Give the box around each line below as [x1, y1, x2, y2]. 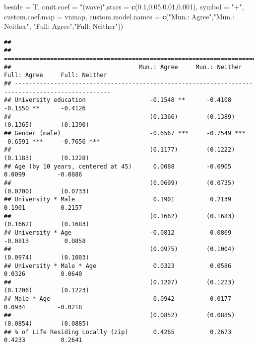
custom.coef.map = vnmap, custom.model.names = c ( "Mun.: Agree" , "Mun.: [4, 11, 234, 21]
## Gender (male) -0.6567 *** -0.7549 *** [4, 130, 246, 137]
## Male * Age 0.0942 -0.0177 [4, 295, 232, 303]
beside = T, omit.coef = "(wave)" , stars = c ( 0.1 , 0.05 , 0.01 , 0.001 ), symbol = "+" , [4, 1, 244, 11]
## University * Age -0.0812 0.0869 [4, 229, 232, 236]
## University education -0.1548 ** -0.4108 [4, 96, 232, 104]
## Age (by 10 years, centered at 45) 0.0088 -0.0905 [4, 163, 232, 170]
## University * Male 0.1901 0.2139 [4, 196, 232, 203]
